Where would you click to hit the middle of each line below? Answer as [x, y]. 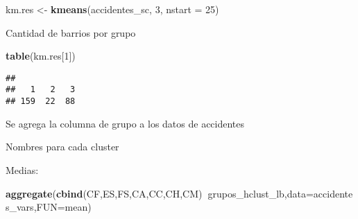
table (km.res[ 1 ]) [41, 56]
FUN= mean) [64, 207]
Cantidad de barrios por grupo [71, 32]
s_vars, [21, 207]
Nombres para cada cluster [62, 147]
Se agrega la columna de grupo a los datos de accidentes [125, 123]
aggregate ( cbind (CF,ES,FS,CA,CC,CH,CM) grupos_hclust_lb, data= [160, 193]
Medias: [22, 169]
